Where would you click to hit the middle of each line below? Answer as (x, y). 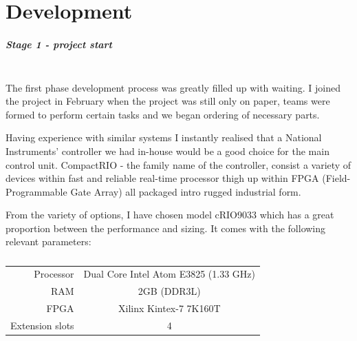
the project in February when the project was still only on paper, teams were (168, 101)
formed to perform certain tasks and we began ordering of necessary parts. (163, 114)
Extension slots (42, 325)
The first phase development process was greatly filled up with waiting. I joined (173, 87)
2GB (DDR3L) (169, 291)
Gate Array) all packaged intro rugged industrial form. (186, 191)
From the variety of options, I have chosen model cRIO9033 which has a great (170, 215)
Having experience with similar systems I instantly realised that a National (164, 137)
